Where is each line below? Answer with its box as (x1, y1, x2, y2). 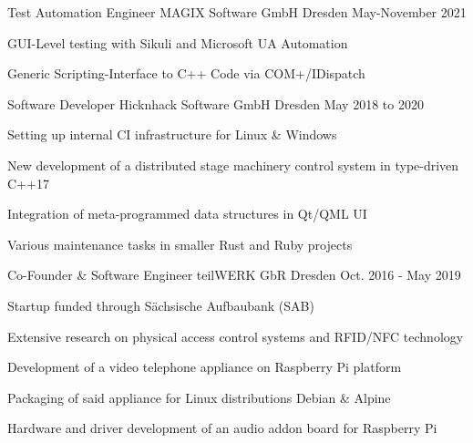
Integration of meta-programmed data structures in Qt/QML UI (7, 204, 367, 223)
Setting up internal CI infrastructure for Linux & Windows (7, 125, 337, 144)
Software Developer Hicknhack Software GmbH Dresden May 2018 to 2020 (7, 94, 424, 113)
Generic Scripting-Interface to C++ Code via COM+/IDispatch (7, 64, 365, 83)
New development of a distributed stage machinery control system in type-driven (7, 155, 459, 174)
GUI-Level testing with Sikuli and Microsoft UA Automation (7, 33, 348, 52)
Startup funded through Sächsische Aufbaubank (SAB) (7, 295, 314, 314)
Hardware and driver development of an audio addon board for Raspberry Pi (7, 418, 437, 438)
